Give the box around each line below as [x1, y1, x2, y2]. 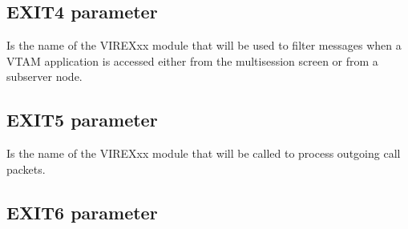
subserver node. [6, 68, 83, 85]
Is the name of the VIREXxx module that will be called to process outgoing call [6, 145, 401, 162]
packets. [6, 160, 46, 177]
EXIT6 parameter [6, 199, 158, 224]
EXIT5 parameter [6, 107, 158, 132]
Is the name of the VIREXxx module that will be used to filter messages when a [6, 37, 402, 54]
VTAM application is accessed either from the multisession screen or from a [6, 52, 378, 69]
